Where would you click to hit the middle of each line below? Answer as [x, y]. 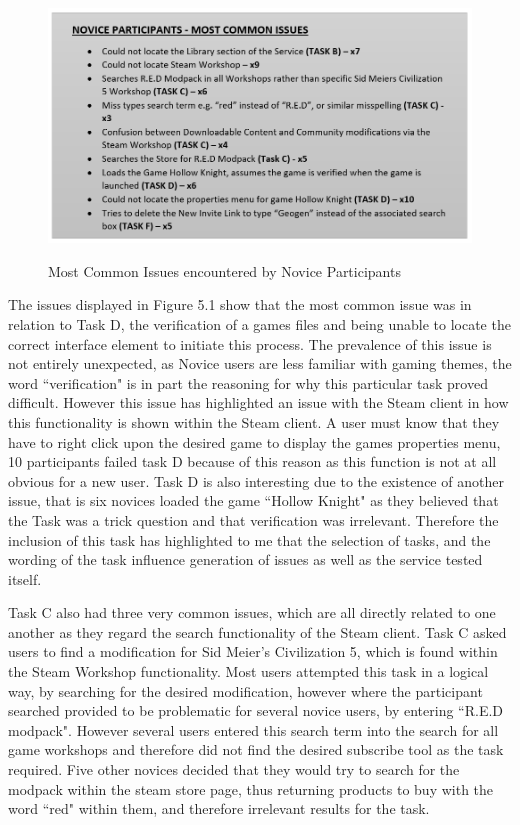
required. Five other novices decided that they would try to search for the [234, 769]
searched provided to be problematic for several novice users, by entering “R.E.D [256, 710]
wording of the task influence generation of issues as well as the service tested [245, 559]
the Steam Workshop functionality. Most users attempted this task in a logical [248, 671]
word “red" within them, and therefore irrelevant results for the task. [219, 808]
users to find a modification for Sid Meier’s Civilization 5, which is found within [253, 651]
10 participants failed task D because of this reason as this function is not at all [252, 461]
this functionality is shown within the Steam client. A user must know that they [254, 421]
